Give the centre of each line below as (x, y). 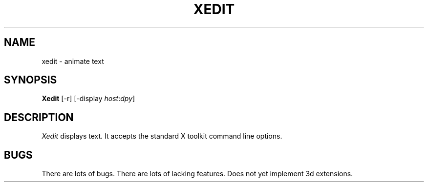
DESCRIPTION (39, 117)
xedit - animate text (73, 61)
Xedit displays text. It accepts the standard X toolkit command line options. (162, 136)
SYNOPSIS (31, 80)
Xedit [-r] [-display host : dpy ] (88, 99)
